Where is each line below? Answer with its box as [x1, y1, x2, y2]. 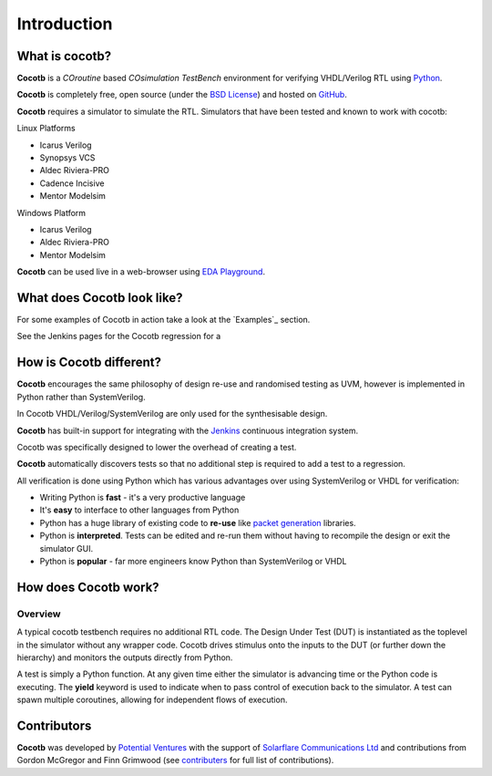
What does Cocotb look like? [16, 290, 183, 305]
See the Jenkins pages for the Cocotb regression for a [16, 331, 221, 342]
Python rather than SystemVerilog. [16, 391, 146, 402]
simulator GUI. [39, 543, 94, 554]
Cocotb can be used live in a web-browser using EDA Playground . [16, 266, 266, 277]
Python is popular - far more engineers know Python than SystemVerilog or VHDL [39, 556, 347, 567]
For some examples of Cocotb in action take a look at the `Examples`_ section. [16, 315, 311, 326]
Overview [16, 607, 61, 620]
